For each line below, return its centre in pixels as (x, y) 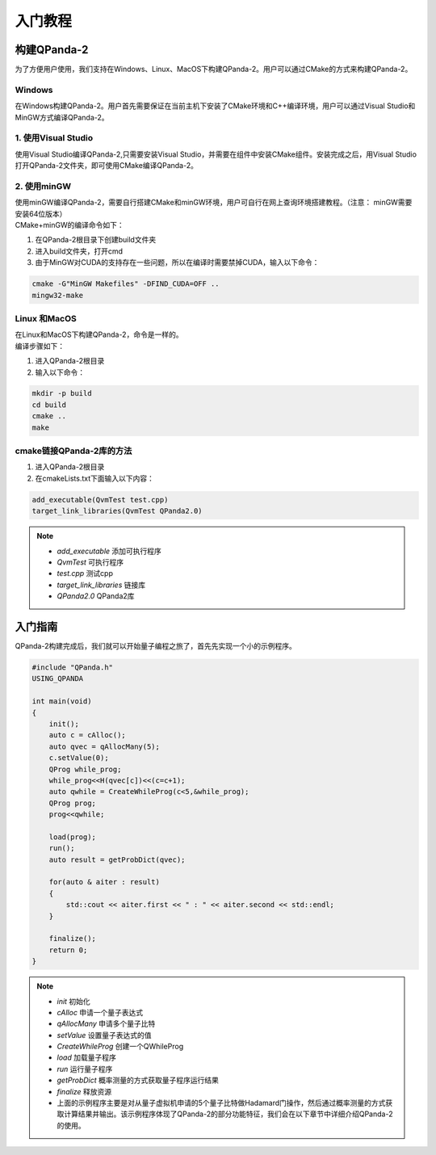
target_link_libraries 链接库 (101, 585)
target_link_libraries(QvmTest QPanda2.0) (117, 511)
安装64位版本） (41, 213)
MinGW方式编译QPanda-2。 (62, 117)
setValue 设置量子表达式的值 (105, 1035)
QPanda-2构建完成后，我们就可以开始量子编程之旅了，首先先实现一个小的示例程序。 (155, 646)
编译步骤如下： (40, 346)
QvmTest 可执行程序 (90, 562)
